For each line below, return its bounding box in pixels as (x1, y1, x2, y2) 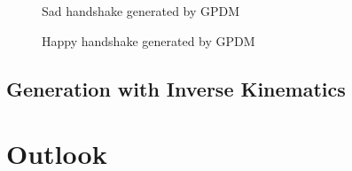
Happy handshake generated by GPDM (42, 31, 255, 50)
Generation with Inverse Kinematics (6, 74, 346, 102)
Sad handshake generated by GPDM (42, 2, 240, 19)
